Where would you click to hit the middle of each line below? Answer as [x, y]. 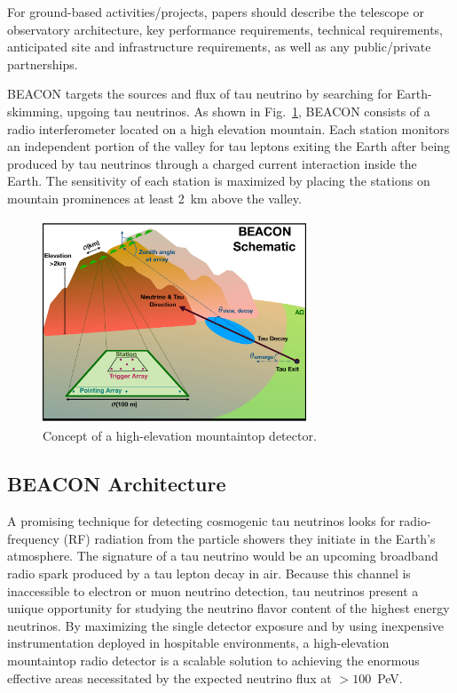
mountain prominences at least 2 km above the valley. [154, 198]
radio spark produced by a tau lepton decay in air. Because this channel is [209, 573]
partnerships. [43, 64]
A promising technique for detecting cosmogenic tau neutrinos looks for [201, 521]
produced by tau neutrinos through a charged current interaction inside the [212, 163]
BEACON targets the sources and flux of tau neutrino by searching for [200, 94]
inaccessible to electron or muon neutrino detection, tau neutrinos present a [213, 590]
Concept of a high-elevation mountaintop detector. [180, 436]
